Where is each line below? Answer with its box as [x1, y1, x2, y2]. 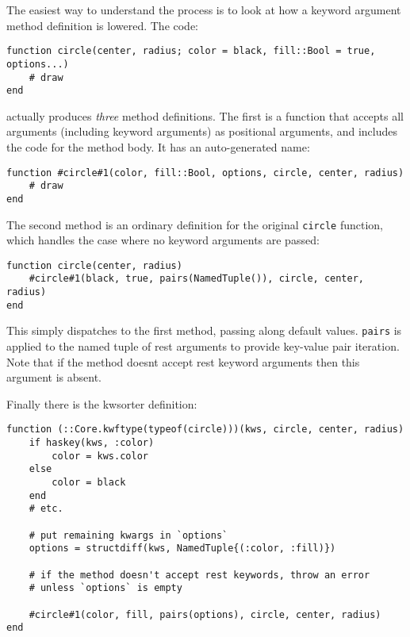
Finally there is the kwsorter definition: [6, 395, 197, 412]
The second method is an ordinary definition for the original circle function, [6, 216, 383, 232]
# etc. [29, 503, 63, 515]
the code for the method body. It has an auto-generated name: [6, 139, 310, 155]
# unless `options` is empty [29, 582, 182, 594]
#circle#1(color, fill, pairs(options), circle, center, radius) [29, 608, 381, 620]
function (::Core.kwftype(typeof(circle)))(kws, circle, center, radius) [6, 424, 404, 436]
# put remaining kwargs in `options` [29, 529, 228, 541]
